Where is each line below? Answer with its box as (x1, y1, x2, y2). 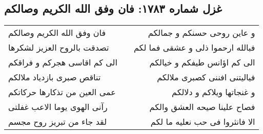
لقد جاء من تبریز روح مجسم (8, 116, 107, 128)
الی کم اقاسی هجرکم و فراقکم (8, 56, 117, 69)
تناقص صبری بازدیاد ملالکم (8, 71, 101, 83)
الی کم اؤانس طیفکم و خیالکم (149, 56, 255, 69)
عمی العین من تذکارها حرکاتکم (8, 86, 116, 98)
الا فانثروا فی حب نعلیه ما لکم (150, 116, 255, 128)
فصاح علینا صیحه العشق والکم (149, 101, 255, 113)
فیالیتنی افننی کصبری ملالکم (157, 71, 255, 83)
